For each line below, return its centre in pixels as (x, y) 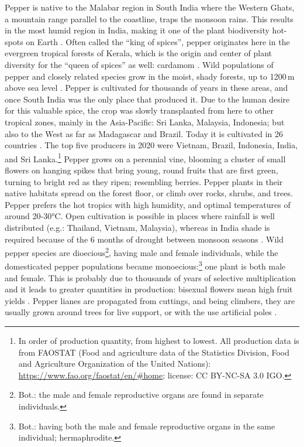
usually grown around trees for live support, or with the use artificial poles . (141, 312)
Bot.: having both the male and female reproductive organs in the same (147, 426)
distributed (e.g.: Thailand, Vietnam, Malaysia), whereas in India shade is (137, 227)
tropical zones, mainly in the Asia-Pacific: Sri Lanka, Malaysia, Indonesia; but (145, 122)
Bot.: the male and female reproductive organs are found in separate (141, 395)
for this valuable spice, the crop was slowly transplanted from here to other (139, 110)
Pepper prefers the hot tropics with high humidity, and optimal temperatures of (148, 204)
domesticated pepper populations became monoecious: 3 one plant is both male (145, 265)
